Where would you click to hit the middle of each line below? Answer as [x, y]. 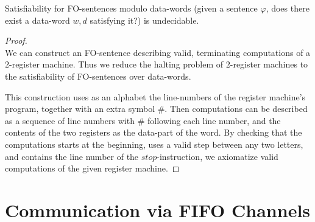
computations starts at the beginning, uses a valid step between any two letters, [154, 144]
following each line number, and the [214, 120]
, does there [288, 8]
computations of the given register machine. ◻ [92, 168]
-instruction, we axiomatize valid [218, 156]
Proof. [16, 40]
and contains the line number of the [72, 156]
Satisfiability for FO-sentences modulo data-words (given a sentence [131, 8]
